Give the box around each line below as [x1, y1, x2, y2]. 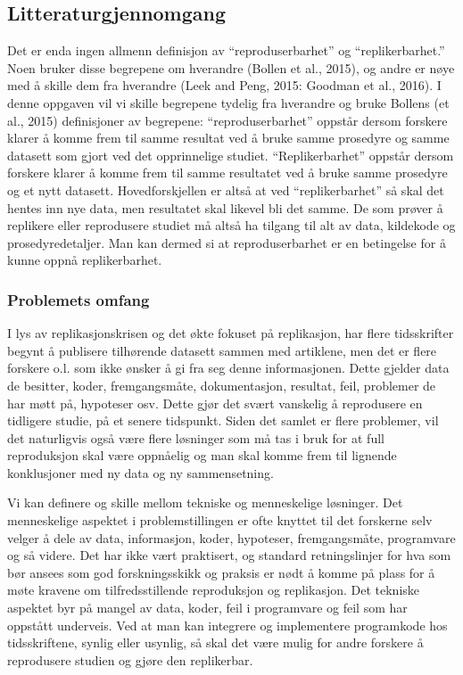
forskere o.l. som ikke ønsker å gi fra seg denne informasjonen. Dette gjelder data [7, 358, 450, 377]
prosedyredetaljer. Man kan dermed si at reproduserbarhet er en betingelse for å [7, 233, 446, 251]
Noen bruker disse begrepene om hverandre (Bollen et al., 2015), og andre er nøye [7, 58, 455, 77]
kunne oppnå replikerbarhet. [7, 251, 162, 269]
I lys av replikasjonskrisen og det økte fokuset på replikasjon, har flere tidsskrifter [7, 324, 454, 342]
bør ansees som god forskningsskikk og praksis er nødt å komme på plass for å [7, 563, 435, 581]
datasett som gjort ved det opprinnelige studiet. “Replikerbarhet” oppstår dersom [7, 145, 454, 164]
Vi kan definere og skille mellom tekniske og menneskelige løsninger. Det [7, 493, 403, 512]
